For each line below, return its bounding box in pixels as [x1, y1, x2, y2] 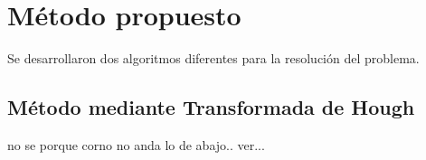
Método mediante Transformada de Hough [7, 93, 415, 121]
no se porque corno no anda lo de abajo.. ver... [7, 135, 265, 154]
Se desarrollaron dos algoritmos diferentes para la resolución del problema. [7, 49, 420, 68]
